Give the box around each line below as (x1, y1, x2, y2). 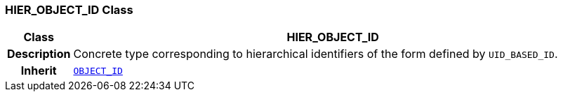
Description (7, 47, 71, 61)
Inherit (20, 64, 57, 78)
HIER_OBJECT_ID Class (5, 3, 133, 17)
